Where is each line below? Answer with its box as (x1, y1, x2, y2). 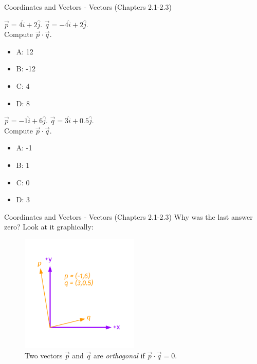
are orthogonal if (94, 350, 145, 360)
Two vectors (25, 350, 63, 360)
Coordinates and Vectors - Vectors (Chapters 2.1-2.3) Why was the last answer (4, 211, 253, 222)
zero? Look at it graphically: (4, 221, 94, 232)
